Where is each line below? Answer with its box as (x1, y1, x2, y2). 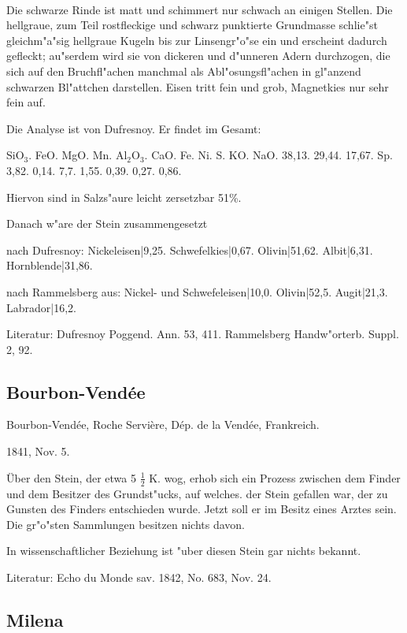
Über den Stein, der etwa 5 (6, 469, 136, 486)
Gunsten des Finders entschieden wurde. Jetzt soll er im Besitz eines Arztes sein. (6, 501, 397, 517)
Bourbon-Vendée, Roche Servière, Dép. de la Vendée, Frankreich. (6, 416, 320, 433)
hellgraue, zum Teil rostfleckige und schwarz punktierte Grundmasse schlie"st (6, 17, 378, 33)
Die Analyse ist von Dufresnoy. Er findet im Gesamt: (6, 120, 261, 136)
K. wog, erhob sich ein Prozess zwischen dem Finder (149, 469, 401, 486)
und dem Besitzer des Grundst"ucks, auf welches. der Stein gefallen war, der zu (6, 485, 388, 501)
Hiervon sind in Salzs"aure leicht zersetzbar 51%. (6, 188, 242, 205)
